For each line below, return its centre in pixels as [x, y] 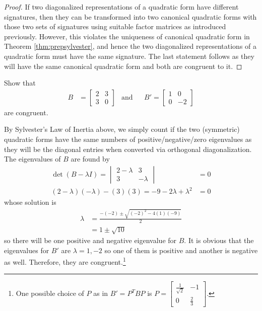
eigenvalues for [27, 250]
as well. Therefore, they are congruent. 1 [65, 261]
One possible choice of [50, 293]
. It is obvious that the [219, 240]
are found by [90, 159]
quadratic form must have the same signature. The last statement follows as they [129, 56]
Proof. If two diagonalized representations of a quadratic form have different [121, 7]
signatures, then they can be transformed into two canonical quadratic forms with [130, 16]
